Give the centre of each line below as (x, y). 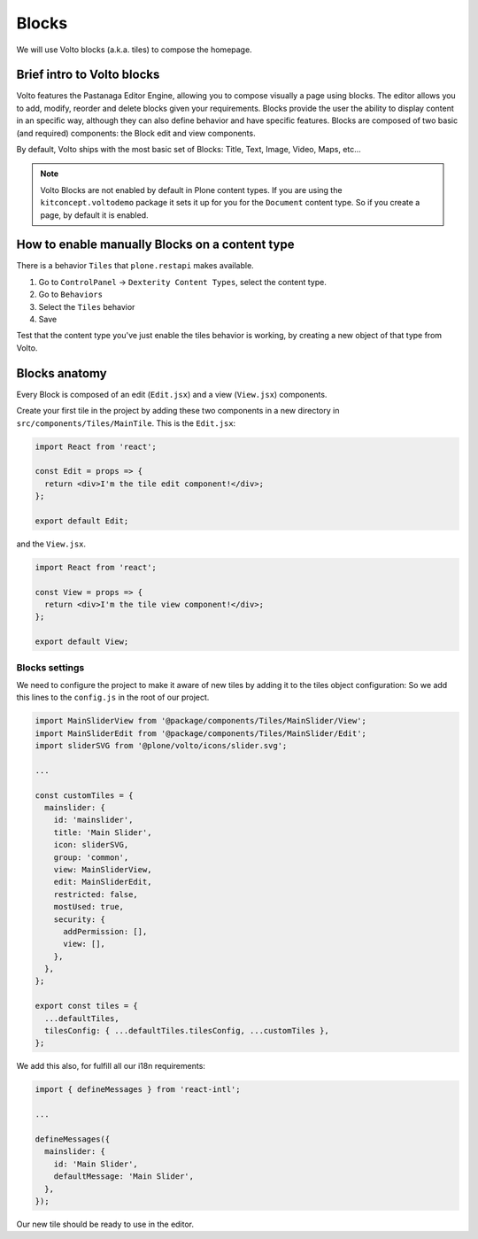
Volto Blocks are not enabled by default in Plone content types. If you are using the (191, 190)
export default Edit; (82, 521)
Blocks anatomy (62, 373)
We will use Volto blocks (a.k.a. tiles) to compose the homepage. (134, 50)
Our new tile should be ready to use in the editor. (105, 1224)
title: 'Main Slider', (103, 832)
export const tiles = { (87, 1006)
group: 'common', (91, 857)
